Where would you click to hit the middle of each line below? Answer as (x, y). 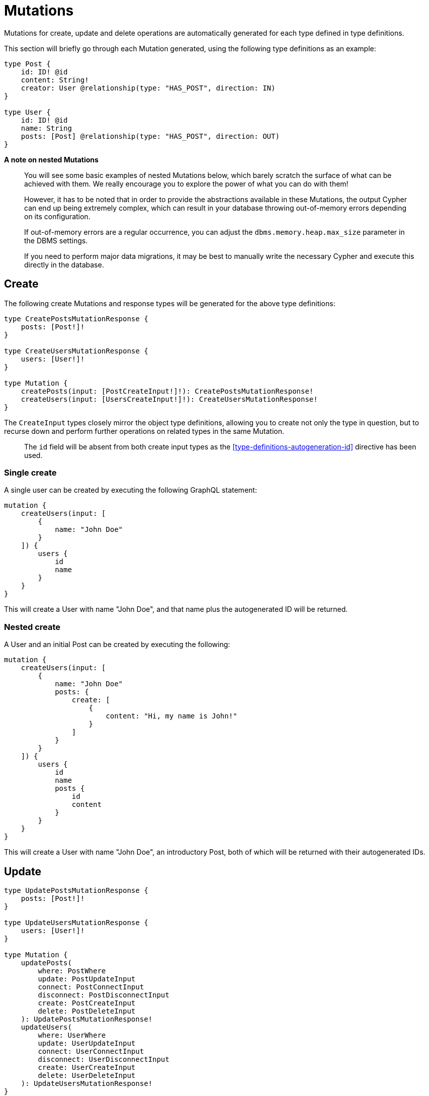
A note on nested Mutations (51, 159)
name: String (46, 128)
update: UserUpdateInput (87, 1043)
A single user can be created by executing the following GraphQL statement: (131, 490)
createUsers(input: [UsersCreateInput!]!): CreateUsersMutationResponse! (169, 399)
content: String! (55, 80)
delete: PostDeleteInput (87, 1011)
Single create (30, 472)
